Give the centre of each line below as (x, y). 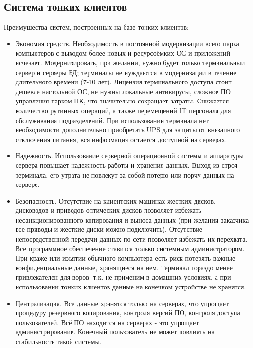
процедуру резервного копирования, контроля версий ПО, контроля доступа (128, 313)
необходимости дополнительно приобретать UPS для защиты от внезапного (128, 130)
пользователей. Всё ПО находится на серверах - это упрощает (107, 322)
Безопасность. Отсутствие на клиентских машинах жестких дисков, (115, 200)
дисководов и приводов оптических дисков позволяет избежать (108, 210)
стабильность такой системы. (58, 341)
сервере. (27, 184)
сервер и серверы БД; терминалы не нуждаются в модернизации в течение (126, 72)
